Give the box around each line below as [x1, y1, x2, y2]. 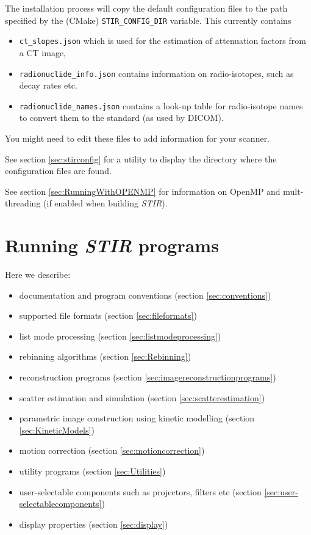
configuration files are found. [5, 164, 112, 177]
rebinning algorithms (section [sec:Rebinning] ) [19, 350, 191, 363]
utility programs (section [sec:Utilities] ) [19, 465, 166, 478]
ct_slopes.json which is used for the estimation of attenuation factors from [19, 34, 306, 47]
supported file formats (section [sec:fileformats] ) [19, 309, 197, 322]
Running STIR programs [5, 233, 219, 258]
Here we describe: [5, 268, 71, 281]
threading [5, 197, 41, 209]
